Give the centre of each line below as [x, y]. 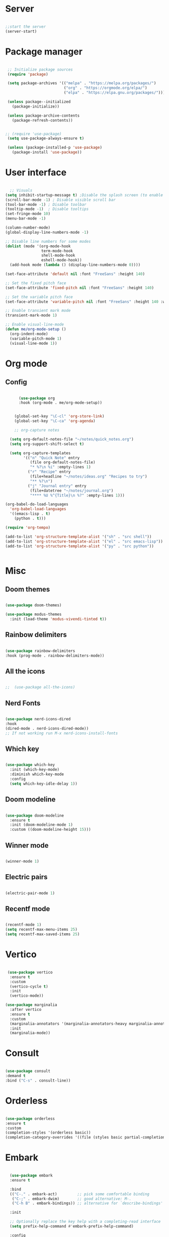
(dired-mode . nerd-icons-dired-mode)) [47, 728]
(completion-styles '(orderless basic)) [48, 1133]
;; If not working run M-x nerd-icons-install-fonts [62, 733]
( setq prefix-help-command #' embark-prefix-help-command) [72, 1226]
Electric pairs [26, 877]
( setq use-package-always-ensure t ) [46, 139]
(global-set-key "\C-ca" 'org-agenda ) [55, 421]
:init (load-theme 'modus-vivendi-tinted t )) [58, 619]
